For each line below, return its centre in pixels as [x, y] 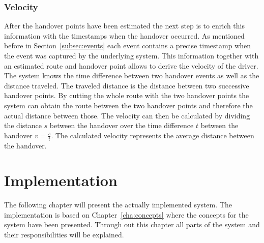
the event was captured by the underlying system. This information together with [131, 55]
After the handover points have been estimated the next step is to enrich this [124, 26]
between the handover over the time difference [122, 125]
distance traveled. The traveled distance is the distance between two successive [127, 85]
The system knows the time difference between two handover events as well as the [132, 75]
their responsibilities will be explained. [64, 235]
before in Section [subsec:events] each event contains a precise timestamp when [128, 45]
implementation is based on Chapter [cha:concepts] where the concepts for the [126, 214]
